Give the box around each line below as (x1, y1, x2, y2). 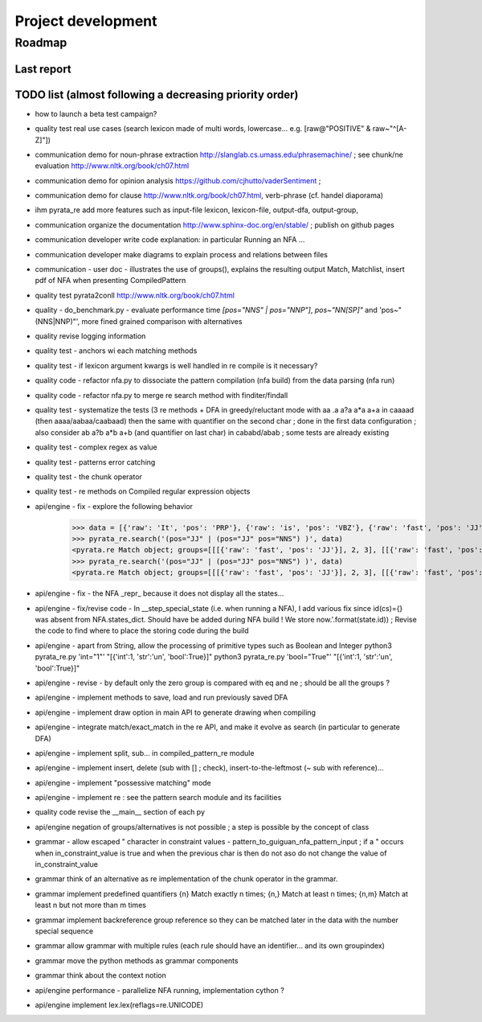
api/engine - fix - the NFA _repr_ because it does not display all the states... (35, 589, 284, 598)
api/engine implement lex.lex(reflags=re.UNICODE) (35, 999, 204, 1009)
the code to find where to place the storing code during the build (35, 626, 249, 635)
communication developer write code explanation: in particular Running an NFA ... (35, 235, 305, 244)
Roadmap (14, 35, 67, 50)
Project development (14, 12, 157, 30)
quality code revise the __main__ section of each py (35, 807, 205, 817)
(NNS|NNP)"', (35, 316, 80, 326)
